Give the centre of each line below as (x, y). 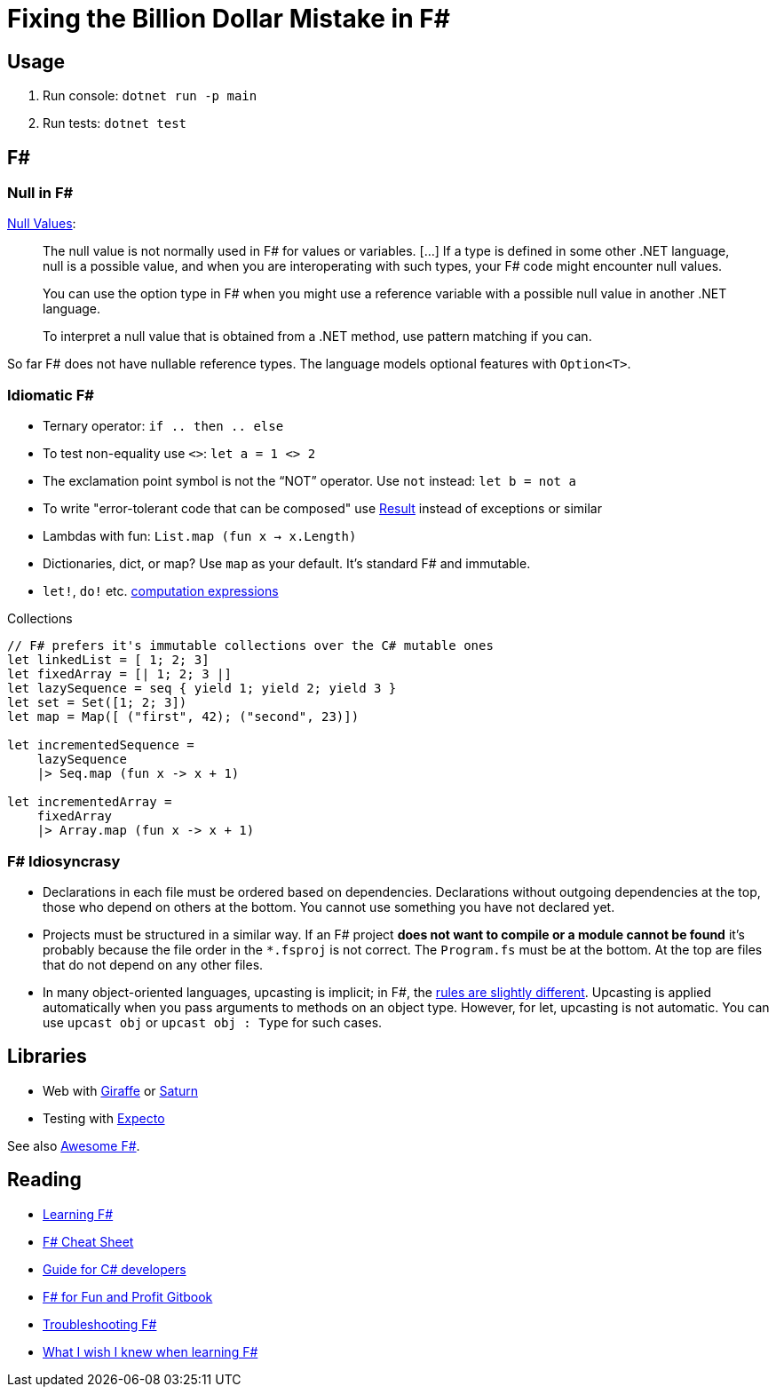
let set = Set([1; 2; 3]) (97, 703)
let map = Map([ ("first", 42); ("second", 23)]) (183, 717)
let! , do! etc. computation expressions (161, 591)
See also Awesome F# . (74, 1145)
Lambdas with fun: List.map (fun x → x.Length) (200, 536)
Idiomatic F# (51, 395)
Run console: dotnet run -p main (150, 96)
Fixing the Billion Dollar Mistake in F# (229, 19)
